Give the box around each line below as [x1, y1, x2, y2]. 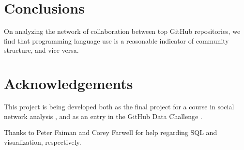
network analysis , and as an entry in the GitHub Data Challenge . [4, 111, 202, 121]
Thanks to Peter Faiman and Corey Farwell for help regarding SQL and [4, 127, 217, 137]
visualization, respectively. [4, 136, 81, 147]
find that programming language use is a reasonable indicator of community [4, 35, 229, 45]
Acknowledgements [4, 74, 133, 93]
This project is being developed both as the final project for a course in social [4, 102, 234, 112]
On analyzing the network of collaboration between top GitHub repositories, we [4, 26, 241, 36]
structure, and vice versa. [4, 45, 79, 55]
